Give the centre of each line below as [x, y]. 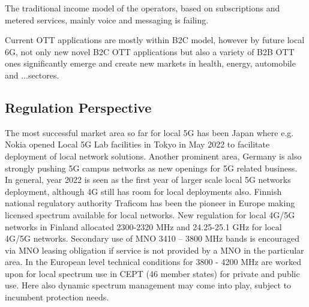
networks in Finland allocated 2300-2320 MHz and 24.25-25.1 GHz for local [143, 226]
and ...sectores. [32, 75]
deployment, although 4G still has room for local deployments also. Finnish [143, 191]
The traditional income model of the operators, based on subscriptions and [142, 8]
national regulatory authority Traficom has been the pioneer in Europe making [150, 203]
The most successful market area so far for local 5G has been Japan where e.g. [149, 132]
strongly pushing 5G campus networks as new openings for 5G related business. [151, 168]
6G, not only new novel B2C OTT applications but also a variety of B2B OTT [150, 51]
